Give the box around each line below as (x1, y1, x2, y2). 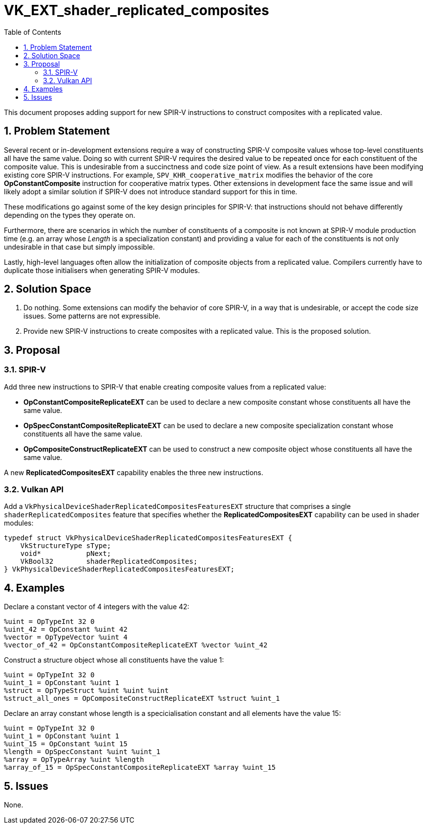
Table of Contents (4, 27, 62, 36)
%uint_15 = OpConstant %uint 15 (4, 740, 128, 748)
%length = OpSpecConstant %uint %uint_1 (4, 748, 161, 756)
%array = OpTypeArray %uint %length (4, 756, 144, 764)
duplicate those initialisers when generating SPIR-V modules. (4, 266, 200, 275)
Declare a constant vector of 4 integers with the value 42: (4, 602, 190, 611)
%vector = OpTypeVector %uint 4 (4, 633, 128, 642)
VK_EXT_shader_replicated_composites (4, 2, 269, 19)
